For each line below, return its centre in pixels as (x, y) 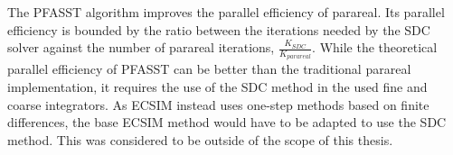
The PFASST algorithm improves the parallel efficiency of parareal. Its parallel (226, 12)
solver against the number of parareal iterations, (141, 47)
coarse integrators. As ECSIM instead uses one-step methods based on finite (218, 104)
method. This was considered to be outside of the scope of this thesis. (200, 139)
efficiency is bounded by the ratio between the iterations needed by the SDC (219, 29)
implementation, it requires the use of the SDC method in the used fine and (217, 87)
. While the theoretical (375, 47)
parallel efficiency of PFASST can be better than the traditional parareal (209, 69)
